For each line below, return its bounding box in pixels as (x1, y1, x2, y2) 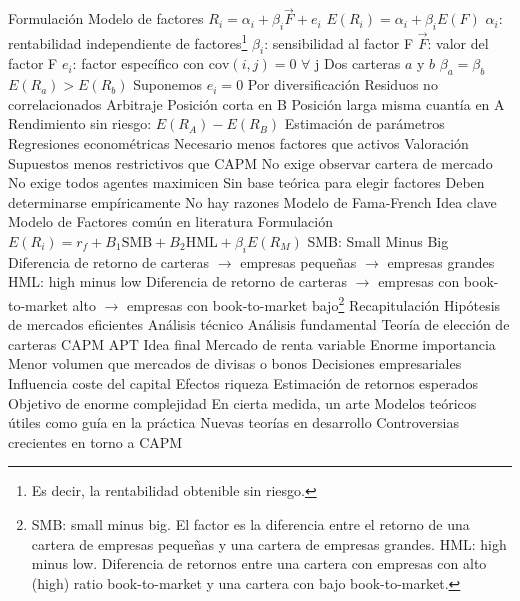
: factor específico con (72, 53, 205, 74)
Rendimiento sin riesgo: (8, 113, 152, 134)
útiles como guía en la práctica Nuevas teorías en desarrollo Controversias (8, 412, 459, 433)
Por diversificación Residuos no (247, 74, 438, 95)
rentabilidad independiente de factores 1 (8, 30, 248, 53)
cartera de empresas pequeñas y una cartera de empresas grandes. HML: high (31, 533, 507, 554)
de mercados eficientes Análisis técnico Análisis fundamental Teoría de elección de (8, 314, 510, 335)
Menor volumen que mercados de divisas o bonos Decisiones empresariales (8, 353, 462, 374)
